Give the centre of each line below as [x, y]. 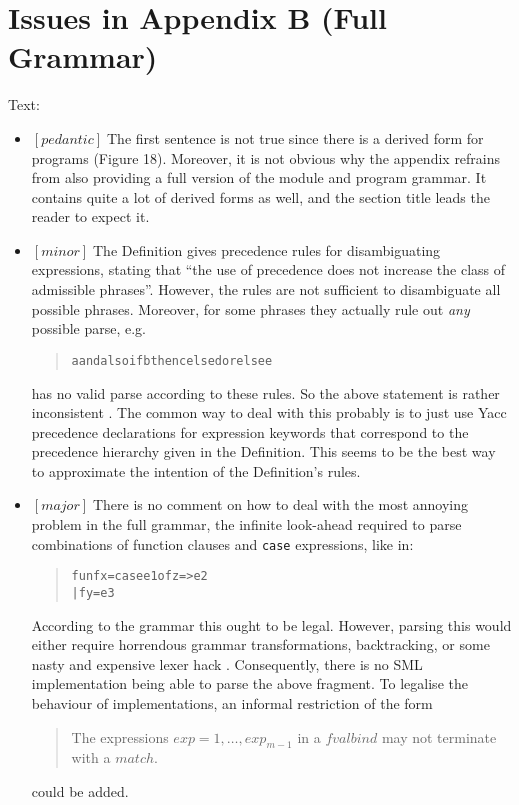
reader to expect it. [90, 216]
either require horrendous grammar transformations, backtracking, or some [260, 644]
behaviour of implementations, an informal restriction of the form [232, 703]
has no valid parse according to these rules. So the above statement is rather [265, 392]
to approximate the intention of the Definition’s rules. [196, 470]
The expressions [120, 736]
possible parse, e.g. [89, 328]
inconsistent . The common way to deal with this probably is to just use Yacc [269, 412]
